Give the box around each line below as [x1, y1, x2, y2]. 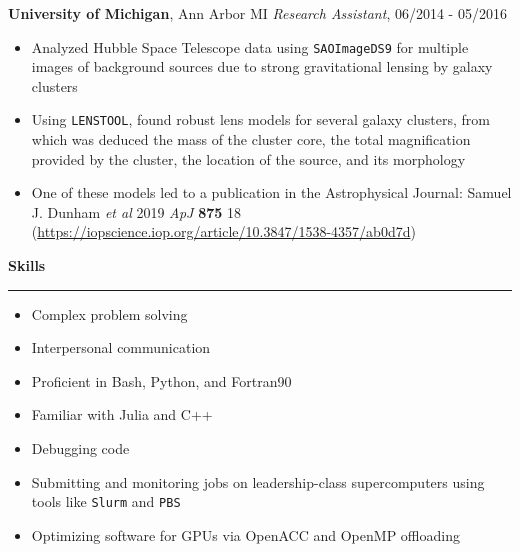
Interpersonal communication [31, 337, 211, 358]
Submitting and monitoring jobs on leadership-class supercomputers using [31, 471, 485, 492]
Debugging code [31, 438, 130, 459]
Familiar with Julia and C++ [31, 404, 213, 425]
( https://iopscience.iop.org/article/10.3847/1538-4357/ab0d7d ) [31, 221, 416, 242]
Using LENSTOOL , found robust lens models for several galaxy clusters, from [31, 109, 490, 130]
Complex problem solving [31, 303, 188, 324]
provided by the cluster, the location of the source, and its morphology [31, 148, 466, 169]
